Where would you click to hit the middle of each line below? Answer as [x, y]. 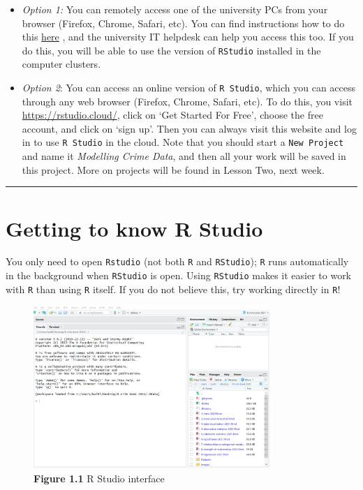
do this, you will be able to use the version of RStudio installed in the [171, 50]
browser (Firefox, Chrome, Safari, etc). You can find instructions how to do [183, 23]
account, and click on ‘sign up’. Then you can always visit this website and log [189, 128]
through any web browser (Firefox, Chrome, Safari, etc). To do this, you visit [187, 101]
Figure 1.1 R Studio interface [99, 478]
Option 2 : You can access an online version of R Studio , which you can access [189, 88]
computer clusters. [61, 64]
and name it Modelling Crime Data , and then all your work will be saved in [184, 156]
